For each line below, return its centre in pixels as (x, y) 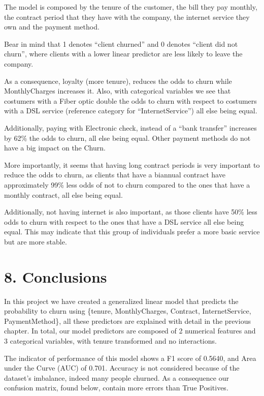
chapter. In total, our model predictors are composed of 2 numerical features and (130, 331)
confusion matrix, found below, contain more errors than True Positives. (116, 388)
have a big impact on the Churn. (55, 148)
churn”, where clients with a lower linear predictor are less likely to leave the (123, 54)
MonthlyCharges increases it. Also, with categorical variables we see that (118, 91)
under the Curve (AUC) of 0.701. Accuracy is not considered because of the (122, 368)
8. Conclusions (56, 276)
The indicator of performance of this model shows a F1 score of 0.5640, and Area (130, 358)
